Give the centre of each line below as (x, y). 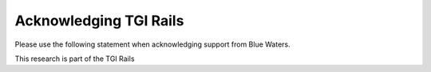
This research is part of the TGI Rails (75, 59)
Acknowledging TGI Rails (99, 21)
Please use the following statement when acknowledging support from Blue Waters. (152, 44)
